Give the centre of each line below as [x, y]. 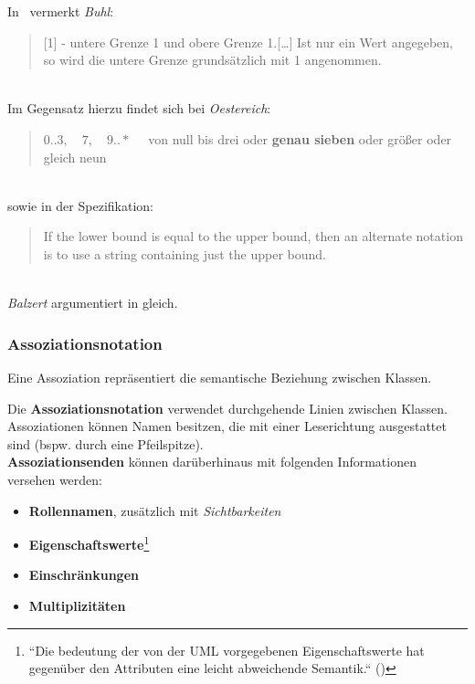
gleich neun [75, 157]
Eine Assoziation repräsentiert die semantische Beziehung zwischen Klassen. [220, 377]
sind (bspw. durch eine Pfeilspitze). [106, 443]
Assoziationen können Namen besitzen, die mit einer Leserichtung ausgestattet [227, 426]
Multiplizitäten [77, 605]
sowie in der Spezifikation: [80, 205]
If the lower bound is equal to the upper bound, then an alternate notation [253, 236]
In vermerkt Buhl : [61, 11]
